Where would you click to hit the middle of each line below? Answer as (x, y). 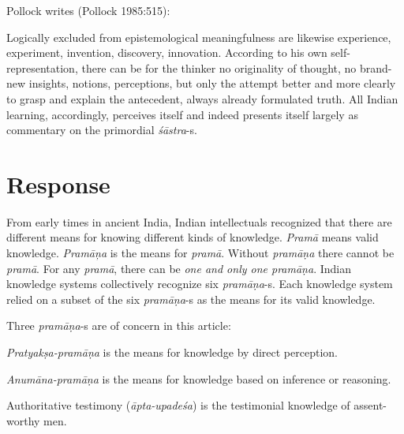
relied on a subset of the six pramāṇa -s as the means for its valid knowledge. (191, 299)
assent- (370, 405)
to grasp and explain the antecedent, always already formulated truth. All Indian (202, 98)
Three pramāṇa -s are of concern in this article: (119, 325)
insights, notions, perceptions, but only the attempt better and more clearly (212, 83)
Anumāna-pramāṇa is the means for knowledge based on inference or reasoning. (199, 378)
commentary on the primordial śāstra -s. (102, 130)
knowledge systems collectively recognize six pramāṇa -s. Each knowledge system (200, 284)
